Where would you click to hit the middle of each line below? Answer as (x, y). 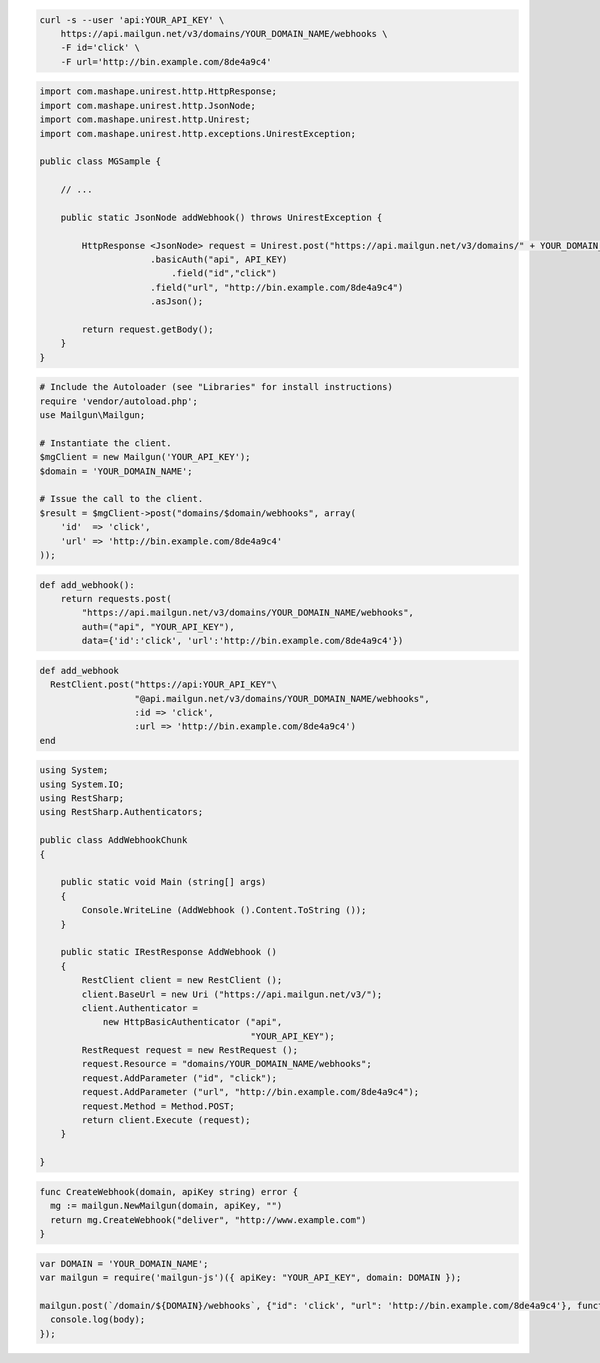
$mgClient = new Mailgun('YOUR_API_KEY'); (145, 457)
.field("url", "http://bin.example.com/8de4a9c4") (277, 287)
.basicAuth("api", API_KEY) (219, 259)
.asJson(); (177, 301)
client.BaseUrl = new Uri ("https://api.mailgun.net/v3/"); (232, 994)
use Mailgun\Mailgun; (92, 415)
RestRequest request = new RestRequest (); (190, 1050)
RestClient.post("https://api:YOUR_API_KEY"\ (163, 684)
